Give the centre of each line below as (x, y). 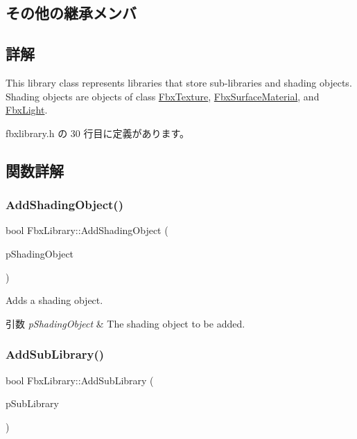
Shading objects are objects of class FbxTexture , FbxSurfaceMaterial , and (163, 96)
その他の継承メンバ (71, 13)
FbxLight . (27, 110)
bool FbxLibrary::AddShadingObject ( (87, 230)
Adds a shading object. (54, 300)
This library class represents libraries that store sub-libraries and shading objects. (179, 82)
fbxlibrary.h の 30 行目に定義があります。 (98, 133)
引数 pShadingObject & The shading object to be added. (125, 323)
